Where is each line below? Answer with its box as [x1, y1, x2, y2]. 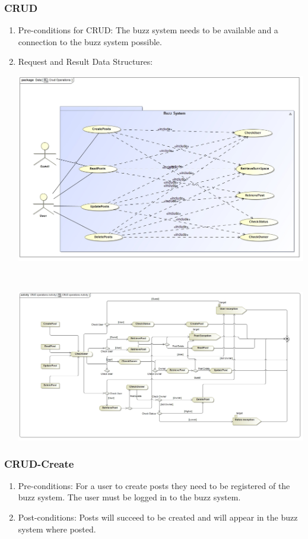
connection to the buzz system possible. [18, 35, 162, 48]
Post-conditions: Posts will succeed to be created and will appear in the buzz [18, 511, 298, 524]
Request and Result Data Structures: [18, 55, 153, 68]
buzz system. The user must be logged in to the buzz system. [18, 491, 241, 503]
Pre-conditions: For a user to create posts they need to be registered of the [18, 479, 290, 491]
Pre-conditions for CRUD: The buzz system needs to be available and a [18, 24, 278, 36]
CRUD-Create [4, 456, 74, 471]
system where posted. [18, 522, 96, 535]
